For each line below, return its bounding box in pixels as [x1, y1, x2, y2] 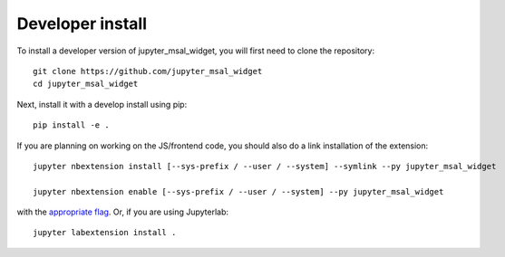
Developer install [16, 14, 148, 33]
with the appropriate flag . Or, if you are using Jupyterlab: [16, 206, 229, 217]
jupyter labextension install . [33, 227, 177, 238]
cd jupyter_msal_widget [33, 79, 139, 90]
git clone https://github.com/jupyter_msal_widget [33, 66, 263, 76]
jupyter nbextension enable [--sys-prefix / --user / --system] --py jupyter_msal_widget [33, 186, 444, 196]
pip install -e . [33, 120, 110, 130]
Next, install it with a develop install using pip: [16, 99, 188, 109]
